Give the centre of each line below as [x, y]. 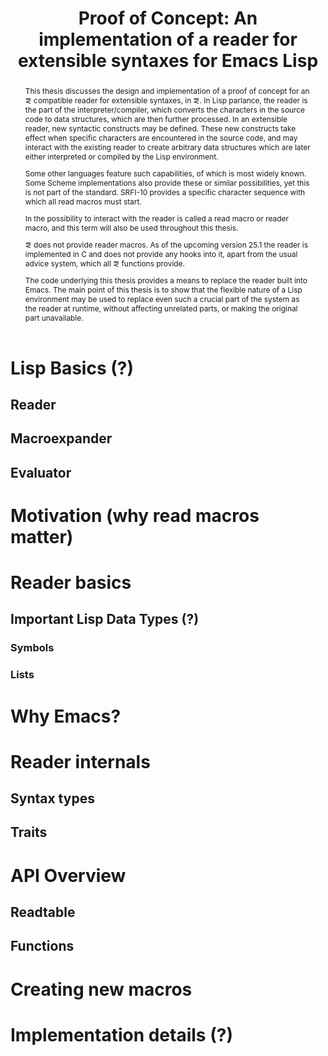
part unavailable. [54, 317]
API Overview [68, 875]
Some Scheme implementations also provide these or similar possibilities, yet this [167, 182]
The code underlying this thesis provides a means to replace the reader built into [166, 280]
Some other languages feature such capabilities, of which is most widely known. [165, 173]
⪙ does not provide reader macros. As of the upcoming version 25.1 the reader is [166, 244]
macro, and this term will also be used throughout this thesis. [131, 227]
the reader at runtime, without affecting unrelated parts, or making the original [161, 308]
